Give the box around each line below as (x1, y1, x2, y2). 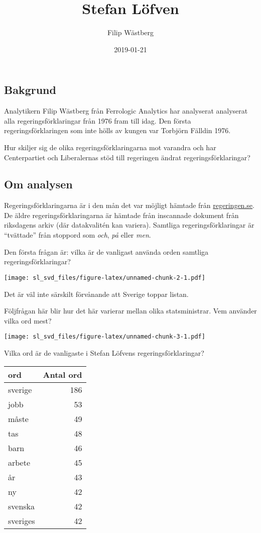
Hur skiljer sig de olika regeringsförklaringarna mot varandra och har (4, 142, 216, 152)
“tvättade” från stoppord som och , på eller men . (4, 230, 151, 240)
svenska (8, 500, 35, 512)
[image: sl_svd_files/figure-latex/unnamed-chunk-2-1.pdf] (4, 274, 205, 281)
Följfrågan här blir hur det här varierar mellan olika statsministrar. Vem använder (4, 305, 257, 316)
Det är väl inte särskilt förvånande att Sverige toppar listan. (4, 288, 189, 299)
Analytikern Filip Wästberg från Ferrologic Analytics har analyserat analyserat (4, 105, 248, 116)
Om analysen (4, 176, 73, 192)
